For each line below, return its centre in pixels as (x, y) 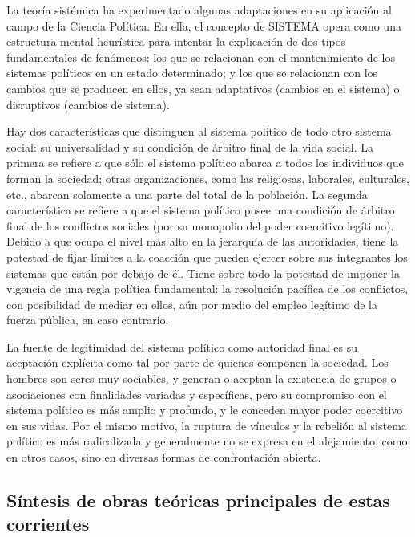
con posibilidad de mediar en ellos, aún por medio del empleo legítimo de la (192, 304)
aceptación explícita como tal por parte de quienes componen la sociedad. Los (197, 362)
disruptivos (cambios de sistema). (88, 104)
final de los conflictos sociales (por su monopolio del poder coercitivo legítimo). (200, 225)
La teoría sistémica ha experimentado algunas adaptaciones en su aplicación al (199, 10)
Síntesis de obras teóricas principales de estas (198, 500)
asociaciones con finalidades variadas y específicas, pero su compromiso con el (197, 394)
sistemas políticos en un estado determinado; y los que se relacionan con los (192, 73)
